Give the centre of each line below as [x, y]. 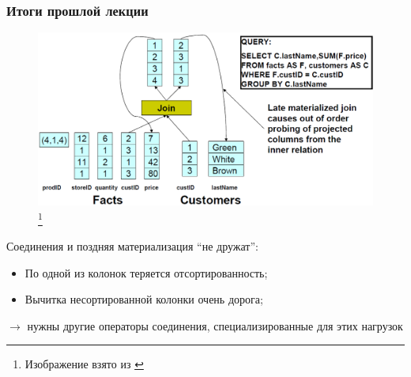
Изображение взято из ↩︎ [84, 364]
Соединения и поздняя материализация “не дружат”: [132, 246]
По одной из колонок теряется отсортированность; [146, 272]
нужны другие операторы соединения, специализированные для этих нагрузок [215, 325]
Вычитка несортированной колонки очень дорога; [144, 299]
